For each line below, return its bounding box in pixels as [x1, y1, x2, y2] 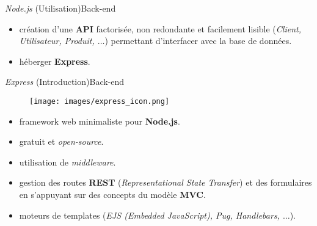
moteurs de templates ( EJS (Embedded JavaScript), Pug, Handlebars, [19, 208, 280, 221]
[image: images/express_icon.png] [29, 97, 170, 106]
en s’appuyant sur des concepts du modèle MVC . [19, 188, 206, 200]
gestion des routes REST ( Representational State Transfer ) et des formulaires [19, 176, 312, 189]
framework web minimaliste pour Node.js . [19, 114, 180, 127]
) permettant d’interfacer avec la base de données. [104, 34, 292, 47]
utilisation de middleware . [19, 155, 116, 168]
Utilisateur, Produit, [19, 34, 95, 47]
